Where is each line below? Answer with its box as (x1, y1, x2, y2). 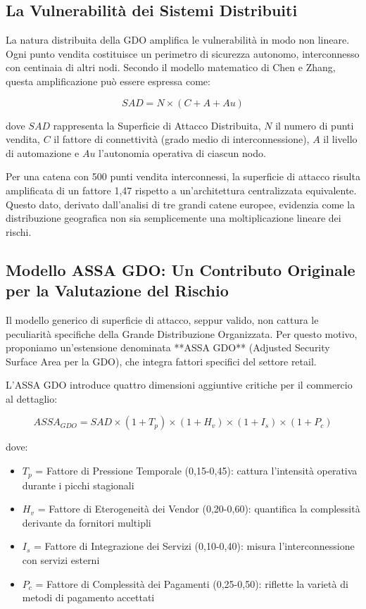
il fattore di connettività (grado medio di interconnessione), (53, 132, 310, 146)
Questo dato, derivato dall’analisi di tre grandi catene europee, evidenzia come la (6, 196, 355, 211)
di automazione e (6, 145, 80, 160)
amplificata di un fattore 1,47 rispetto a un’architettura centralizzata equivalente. (6, 182, 357, 197)
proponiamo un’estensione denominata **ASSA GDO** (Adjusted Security (6, 340, 330, 355)
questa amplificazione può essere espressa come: (6, 73, 210, 88)
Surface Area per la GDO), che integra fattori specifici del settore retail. (6, 353, 317, 368)
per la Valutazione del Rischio (6, 280, 229, 301)
